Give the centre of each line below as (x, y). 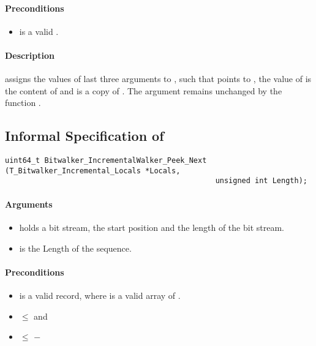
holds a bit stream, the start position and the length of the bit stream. (152, 227)
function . (23, 103)
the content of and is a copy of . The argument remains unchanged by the (144, 90)
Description (30, 55)
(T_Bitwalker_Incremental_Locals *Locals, (93, 171)
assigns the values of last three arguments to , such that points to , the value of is (158, 79)
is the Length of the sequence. (75, 248)
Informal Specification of (85, 136)
